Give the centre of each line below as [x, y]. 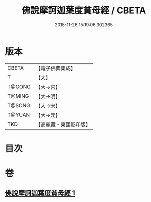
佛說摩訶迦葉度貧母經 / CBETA [84, 10]
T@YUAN [19, 115]
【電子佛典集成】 [56, 68]
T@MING [18, 96]
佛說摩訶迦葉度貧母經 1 [40, 193]
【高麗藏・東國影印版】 [63, 124]
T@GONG [19, 87]
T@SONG [19, 105]
